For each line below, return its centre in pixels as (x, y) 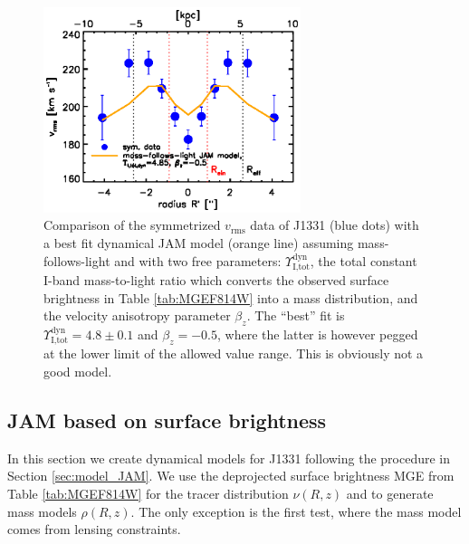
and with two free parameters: (198, 260)
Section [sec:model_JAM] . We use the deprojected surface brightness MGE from (231, 476)
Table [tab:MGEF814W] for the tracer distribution (148, 493)
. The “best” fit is (296, 315)
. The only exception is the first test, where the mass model (296, 511)
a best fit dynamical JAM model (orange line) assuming (199, 242)
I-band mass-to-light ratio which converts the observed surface (216, 279)
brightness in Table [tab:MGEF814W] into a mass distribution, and (231, 297)
